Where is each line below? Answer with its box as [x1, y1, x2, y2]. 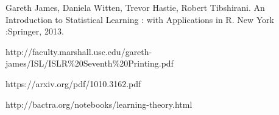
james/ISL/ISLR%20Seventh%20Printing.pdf [5, 57, 174, 70]
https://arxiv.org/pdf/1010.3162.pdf [5, 77, 141, 90]
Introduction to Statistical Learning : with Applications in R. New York [5, 13, 274, 25]
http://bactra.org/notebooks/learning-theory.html [5, 97, 192, 110]
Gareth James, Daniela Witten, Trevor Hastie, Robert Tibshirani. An [5, 1, 265, 13]
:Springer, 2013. [5, 25, 64, 38]
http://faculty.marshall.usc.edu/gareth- [5, 45, 152, 57]
